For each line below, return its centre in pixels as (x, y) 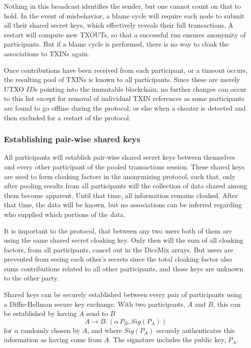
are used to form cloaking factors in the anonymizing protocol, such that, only (120, 176)
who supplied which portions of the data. (65, 214)
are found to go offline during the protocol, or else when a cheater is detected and (125, 108)
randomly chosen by (51, 330)
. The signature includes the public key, (167, 340)
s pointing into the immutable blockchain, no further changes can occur (141, 89)
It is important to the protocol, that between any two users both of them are (118, 230)
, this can (227, 304)
